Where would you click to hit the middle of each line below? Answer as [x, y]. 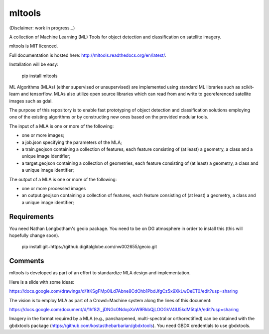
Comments [27, 261]
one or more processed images [54, 188]
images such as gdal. [31, 101]
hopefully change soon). [34, 235]
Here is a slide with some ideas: [42, 282]
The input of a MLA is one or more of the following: [62, 126]
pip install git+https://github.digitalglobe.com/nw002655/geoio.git [89, 247]
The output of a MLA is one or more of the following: [63, 179]
